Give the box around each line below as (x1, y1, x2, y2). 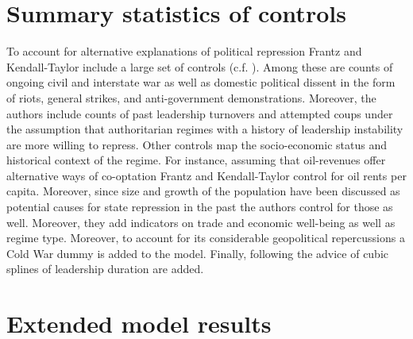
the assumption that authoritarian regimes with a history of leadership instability (6, 121, 403, 137)
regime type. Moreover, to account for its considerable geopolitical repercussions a (6, 229, 405, 246)
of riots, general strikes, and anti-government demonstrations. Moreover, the (6, 89, 376, 106)
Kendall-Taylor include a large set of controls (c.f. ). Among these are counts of (6, 58, 393, 75)
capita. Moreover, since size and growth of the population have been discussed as (6, 183, 400, 199)
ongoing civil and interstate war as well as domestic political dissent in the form (6, 74, 396, 91)
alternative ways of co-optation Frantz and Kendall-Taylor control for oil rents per (6, 167, 407, 183)
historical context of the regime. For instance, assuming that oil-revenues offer (6, 152, 386, 168)
